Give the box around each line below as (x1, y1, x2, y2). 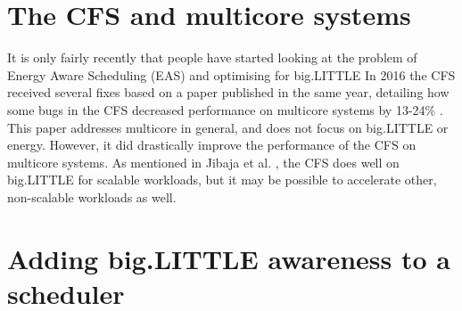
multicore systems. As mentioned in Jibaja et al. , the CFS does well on (7, 152, 400, 171)
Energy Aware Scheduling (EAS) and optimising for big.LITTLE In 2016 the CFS (7, 65, 456, 84)
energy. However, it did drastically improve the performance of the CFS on (7, 135, 417, 154)
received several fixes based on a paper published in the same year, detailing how (7, 83, 450, 102)
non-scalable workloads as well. (7, 187, 177, 206)
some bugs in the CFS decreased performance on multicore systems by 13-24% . (7, 100, 443, 119)
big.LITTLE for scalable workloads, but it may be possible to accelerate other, (7, 170, 437, 189)
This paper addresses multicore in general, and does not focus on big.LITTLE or (7, 118, 449, 136)
